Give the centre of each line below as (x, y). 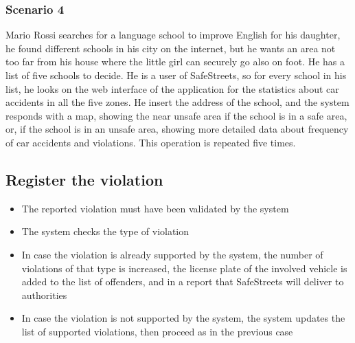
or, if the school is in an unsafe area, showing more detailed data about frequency (177, 129)
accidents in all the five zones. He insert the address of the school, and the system (177, 102)
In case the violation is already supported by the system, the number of (172, 254)
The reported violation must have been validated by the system (155, 208)
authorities (44, 295)
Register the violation (84, 179)
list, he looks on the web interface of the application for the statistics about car (172, 88)
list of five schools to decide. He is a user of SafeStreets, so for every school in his (176, 75)
